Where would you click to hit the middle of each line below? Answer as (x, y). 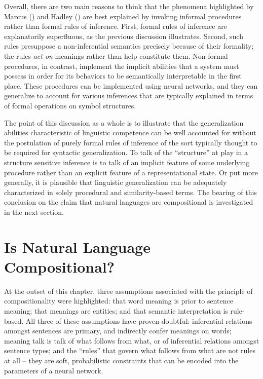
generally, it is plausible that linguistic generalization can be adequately (116, 182)
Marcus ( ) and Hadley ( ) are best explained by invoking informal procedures (123, 16)
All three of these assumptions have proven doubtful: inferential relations (139, 320)
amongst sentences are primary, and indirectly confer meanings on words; (118, 331)
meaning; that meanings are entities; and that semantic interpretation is (116, 310)
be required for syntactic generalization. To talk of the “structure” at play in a (126, 152)
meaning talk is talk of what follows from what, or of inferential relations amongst (132, 340)
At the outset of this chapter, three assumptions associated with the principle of (128, 291)
